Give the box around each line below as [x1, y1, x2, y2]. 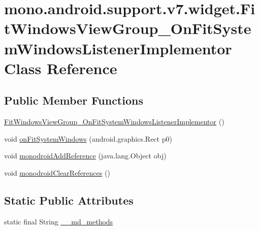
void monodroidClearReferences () [4, 167, 110, 178]
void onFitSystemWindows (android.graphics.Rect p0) [4, 133, 172, 144]
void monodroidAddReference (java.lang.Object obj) [4, 150, 167, 161]
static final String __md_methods [4, 216, 113, 226]
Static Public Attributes [4, 192, 134, 208]
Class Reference [4, 57, 117, 78]
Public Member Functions [4, 92, 143, 108]
